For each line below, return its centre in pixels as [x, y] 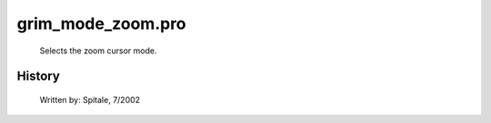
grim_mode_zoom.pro [101, 24]
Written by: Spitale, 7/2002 [90, 99]
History [39, 76]
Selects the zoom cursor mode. [98, 51]
